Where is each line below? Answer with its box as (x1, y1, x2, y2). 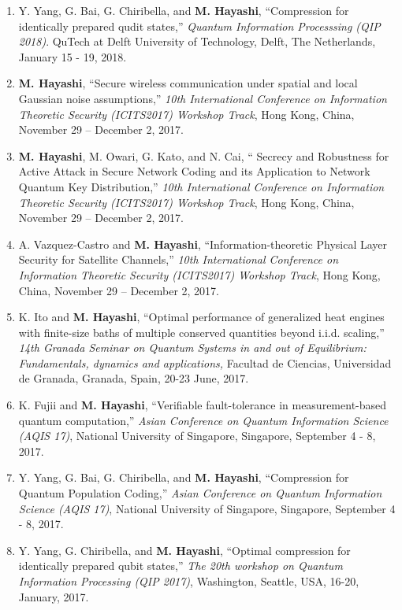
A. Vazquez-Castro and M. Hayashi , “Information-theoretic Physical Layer (18, 235, 388, 252)
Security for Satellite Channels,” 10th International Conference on (18, 251, 339, 268)
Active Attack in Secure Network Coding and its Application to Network (18, 163, 370, 179)
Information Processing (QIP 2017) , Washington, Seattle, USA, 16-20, (18, 573, 359, 589)
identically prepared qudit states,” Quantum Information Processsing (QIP (18, 17, 381, 34)
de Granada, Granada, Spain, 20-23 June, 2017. (18, 370, 249, 386)
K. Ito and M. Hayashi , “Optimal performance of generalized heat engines (18, 309, 385, 325)
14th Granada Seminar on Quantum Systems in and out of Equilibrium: (18, 339, 367, 356)
